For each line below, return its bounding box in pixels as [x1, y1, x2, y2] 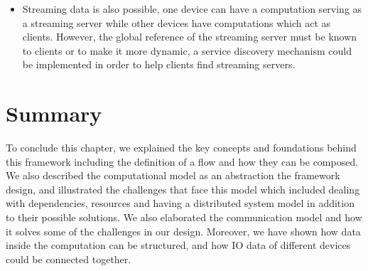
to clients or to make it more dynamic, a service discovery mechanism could [22, 43, 352, 58]
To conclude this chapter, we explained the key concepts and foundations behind [6, 140, 357, 155]
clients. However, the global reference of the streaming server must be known [22, 29, 357, 44]
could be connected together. [6, 251, 131, 266]
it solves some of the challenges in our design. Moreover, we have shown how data [6, 223, 361, 238]
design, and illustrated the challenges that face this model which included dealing [6, 181, 360, 196]
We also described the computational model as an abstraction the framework [6, 168, 340, 183]
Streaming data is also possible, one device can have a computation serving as [22, 1, 362, 16]
